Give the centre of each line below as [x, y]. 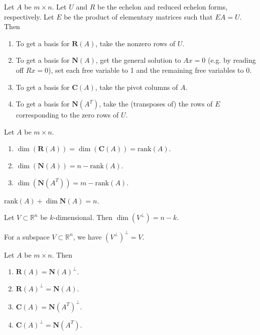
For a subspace [27, 236]
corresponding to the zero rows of [67, 115]
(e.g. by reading [232, 60]
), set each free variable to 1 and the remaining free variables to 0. [150, 70]
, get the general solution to [138, 60]
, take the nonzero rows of [136, 43]
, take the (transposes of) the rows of [156, 104]
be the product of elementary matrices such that [138, 16]
